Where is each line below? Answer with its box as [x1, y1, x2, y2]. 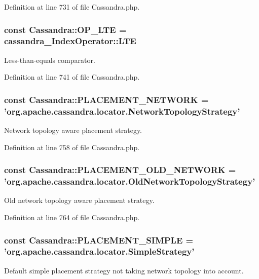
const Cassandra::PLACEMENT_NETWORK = [4, 93, 209, 106]
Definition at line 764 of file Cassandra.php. [4, 212, 140, 222]
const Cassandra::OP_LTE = [4, 23, 127, 36]
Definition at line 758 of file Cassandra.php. [4, 142, 140, 152]
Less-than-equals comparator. [4, 54, 95, 65]
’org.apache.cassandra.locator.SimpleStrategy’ [4, 245, 195, 258]
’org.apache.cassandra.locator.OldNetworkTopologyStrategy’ [4, 175, 255, 188]
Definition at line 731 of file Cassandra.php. [4, 2, 140, 12]
